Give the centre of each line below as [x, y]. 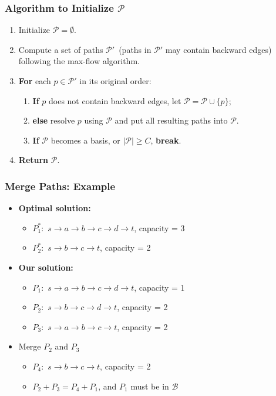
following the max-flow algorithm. [79, 61]
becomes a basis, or [85, 140]
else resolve [54, 120]
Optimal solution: [55, 208]
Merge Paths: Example [60, 186]
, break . [166, 140]
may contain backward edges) [218, 49]
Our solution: [46, 267]
